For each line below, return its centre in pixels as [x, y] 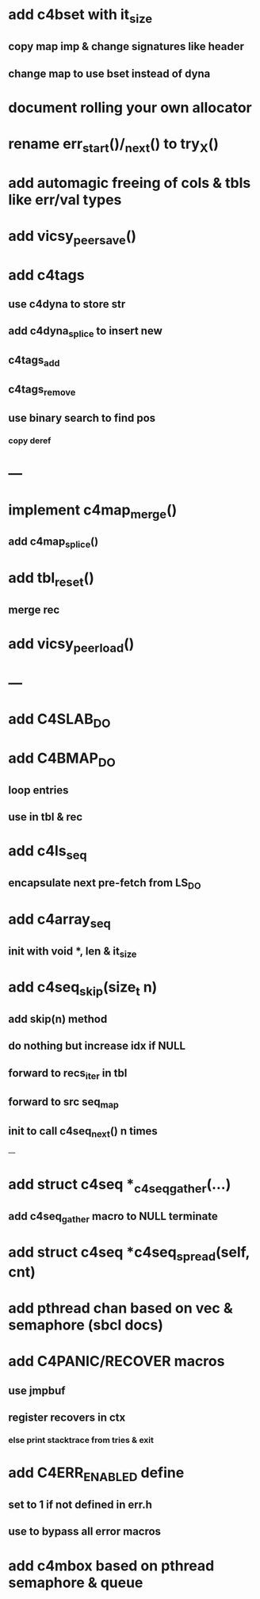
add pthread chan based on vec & [120, 1308]
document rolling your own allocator [130, 107]
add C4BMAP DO [62, 759]
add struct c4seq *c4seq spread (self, [129, 1253]
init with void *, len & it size [73, 952]
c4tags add [34, 361]
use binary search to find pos [82, 418]
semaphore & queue [76, 1582]
